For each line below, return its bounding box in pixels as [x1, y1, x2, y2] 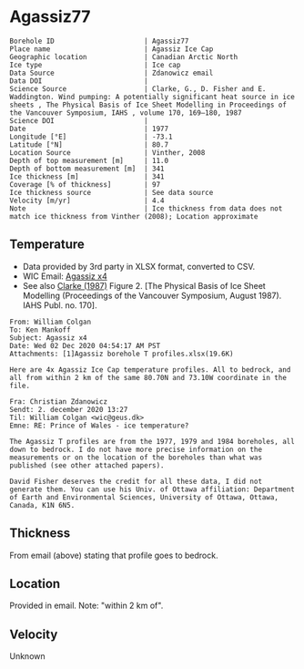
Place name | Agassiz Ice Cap [9, 44, 214, 54]
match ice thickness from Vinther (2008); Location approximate [9, 211, 258, 221]
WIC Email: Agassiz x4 [22, 271, 107, 282]
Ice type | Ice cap [9, 60, 181, 69]
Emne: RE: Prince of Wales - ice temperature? [9, 421, 189, 430]
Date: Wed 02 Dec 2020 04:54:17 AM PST [9, 341, 161, 350]
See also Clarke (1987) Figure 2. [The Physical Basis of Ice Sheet [22, 280, 266, 291]
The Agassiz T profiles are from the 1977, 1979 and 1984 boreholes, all [9, 437, 296, 446]
